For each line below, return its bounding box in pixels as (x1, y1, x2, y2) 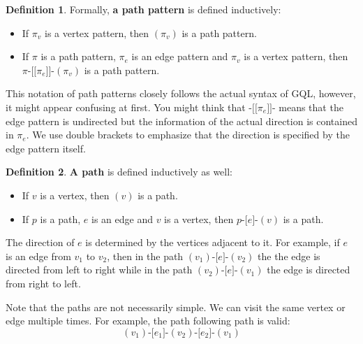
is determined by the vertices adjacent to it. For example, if (85, 235, 340, 250)
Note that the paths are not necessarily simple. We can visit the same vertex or (6, 299, 346, 314)
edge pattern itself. (6, 141, 86, 155)
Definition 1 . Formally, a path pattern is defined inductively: (6, 2, 281, 16)
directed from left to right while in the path (6, 262, 193, 277)
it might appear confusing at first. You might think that (6, 99, 246, 114)
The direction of (6, 235, 75, 250)
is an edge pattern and (131, 49, 228, 64)
